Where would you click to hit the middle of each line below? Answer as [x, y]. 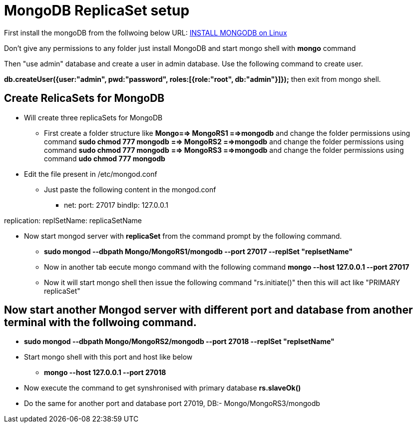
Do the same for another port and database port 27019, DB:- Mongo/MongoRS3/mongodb [172, 404]
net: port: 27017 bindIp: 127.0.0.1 [116, 205]
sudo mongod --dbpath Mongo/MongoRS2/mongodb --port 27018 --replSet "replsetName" [179, 342]
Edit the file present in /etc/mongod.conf [91, 174]
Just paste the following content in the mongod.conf [130, 189]
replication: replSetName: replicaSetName [73, 220]
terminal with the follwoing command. [100, 323]
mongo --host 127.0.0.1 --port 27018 [105, 373]
